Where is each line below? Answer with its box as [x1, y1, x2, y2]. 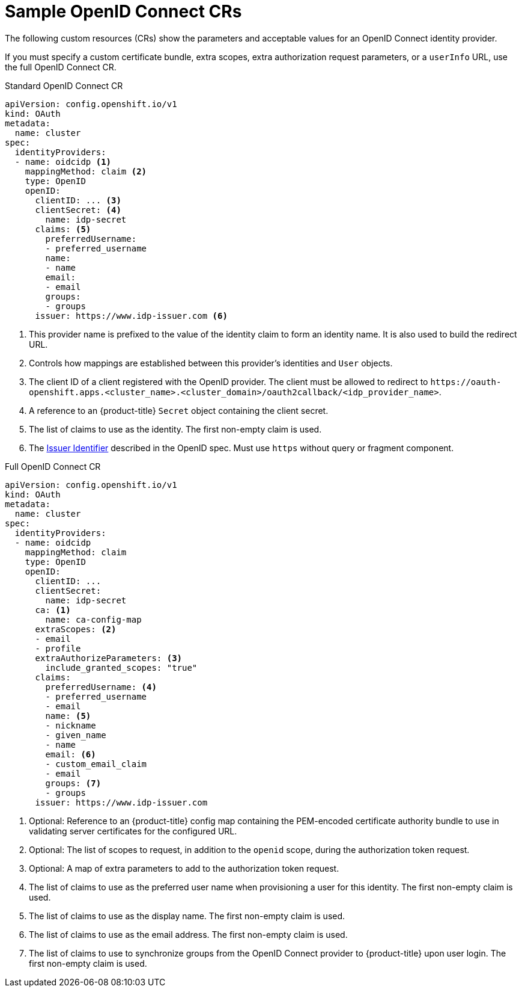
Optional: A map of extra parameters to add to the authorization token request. [29, 863, 339, 873]
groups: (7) [45, 778, 102, 788]
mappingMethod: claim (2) [25, 166, 147, 176]
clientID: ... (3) [35, 195, 121, 205]
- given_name [45, 730, 106, 740]
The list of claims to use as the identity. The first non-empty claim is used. [29, 424, 322, 434]
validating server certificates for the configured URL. [29, 825, 237, 836]
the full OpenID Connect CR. [5, 61, 117, 72]
